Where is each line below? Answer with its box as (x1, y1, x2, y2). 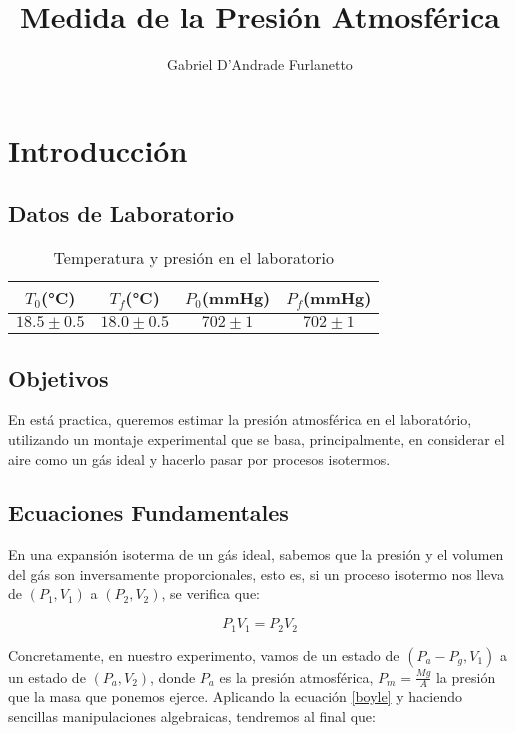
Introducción (8, 129, 188, 170)
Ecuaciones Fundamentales (8, 497, 289, 528)
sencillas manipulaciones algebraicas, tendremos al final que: (8, 705, 376, 726)
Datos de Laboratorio (8, 198, 235, 229)
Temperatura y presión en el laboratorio (53, 246, 334, 270)
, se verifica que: (161, 583, 260, 604)
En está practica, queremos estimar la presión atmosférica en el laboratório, (8, 409, 472, 430)
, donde (150, 666, 196, 687)
